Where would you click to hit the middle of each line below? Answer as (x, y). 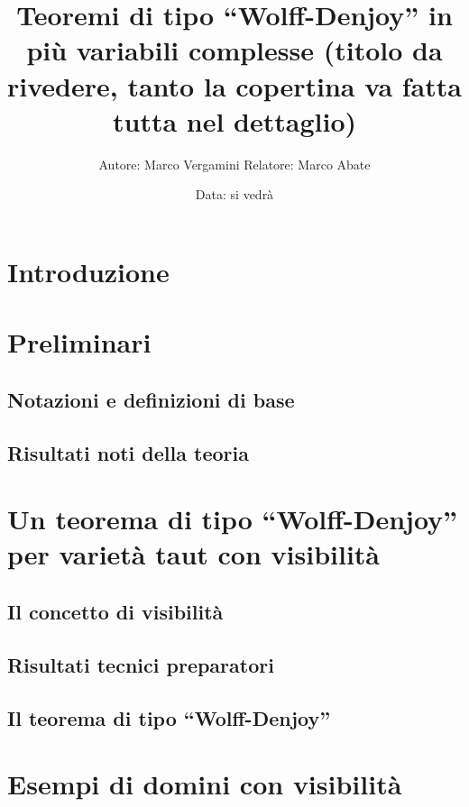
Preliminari (79, 342)
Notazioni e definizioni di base (151, 399)
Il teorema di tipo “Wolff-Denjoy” (169, 717)
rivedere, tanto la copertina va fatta (234, 85)
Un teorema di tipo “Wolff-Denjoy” (233, 519)
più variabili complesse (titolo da (234, 50)
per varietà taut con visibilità (194, 554)
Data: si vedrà (234, 194)
